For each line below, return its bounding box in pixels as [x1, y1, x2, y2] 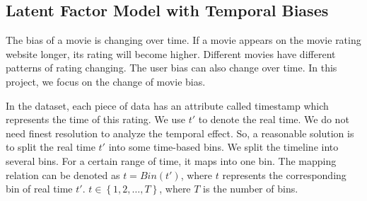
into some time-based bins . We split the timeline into [108, 139, 339, 154]
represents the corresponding [222, 167, 346, 182]
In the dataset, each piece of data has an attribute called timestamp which [6, 98, 329, 113]
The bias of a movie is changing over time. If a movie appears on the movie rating [6, 33, 361, 47]
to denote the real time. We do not [198, 112, 349, 127]
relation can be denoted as [6, 167, 120, 182]
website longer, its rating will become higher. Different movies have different [6, 46, 336, 61]
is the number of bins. [203, 181, 298, 196]
